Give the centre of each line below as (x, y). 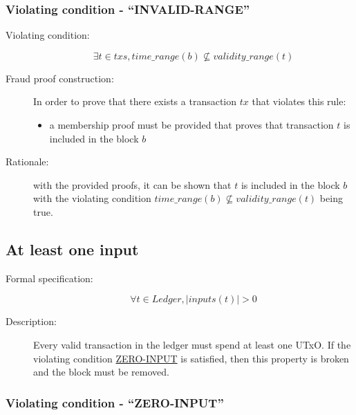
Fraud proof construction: (60, 78)
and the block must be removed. (101, 372)
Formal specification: (49, 278)
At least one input (72, 249)
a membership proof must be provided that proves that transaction (191, 124)
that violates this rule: (299, 101)
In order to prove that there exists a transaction (135, 101)
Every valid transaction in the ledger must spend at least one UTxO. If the (192, 344)
